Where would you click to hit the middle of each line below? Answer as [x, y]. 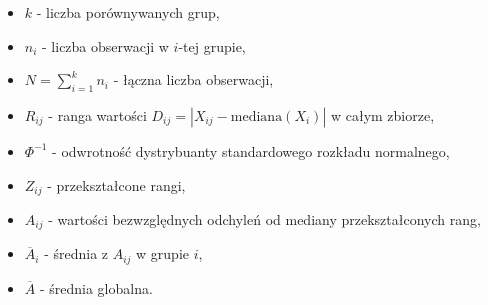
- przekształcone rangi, [116, 184]
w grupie [163, 253]
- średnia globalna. [96, 287]
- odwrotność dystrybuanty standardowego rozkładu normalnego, [251, 150]
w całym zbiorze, [382, 114]
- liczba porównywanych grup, [128, 12]
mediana [256, 116]
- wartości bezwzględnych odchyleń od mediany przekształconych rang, [264, 219]
